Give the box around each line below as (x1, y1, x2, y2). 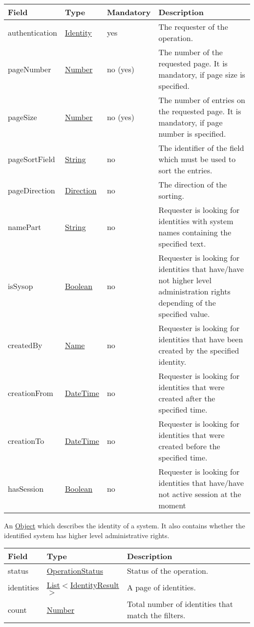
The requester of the (158, 21, 228, 32)
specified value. (158, 308, 210, 319)
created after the (158, 393, 215, 404)
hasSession (8, 482, 44, 494)
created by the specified (158, 345, 239, 356)
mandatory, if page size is (158, 69, 245, 80)
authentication (8, 26, 57, 38)
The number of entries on (158, 94, 245, 105)
